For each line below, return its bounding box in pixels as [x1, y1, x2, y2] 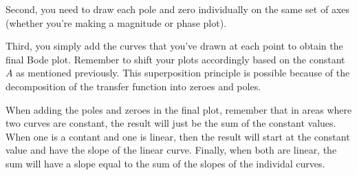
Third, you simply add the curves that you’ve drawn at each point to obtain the [6, 39, 343, 53]
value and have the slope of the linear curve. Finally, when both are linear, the [6, 143, 337, 157]
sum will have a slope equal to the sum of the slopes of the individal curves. [6, 156, 325, 170]
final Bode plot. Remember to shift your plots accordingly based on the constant [6, 52, 345, 66]
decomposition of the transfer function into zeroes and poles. [6, 79, 261, 93]
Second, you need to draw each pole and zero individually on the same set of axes [6, 2, 350, 16]
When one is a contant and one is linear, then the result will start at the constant [6, 129, 350, 143]
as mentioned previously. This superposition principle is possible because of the [16, 65, 350, 80]
